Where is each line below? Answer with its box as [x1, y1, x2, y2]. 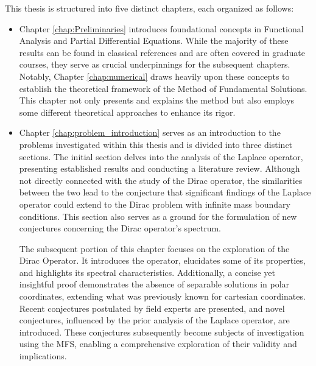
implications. [19, 350, 67, 362]
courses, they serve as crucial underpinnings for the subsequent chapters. [19, 58, 290, 71]
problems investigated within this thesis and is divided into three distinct [19, 138, 293, 150]
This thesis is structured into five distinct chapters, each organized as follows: [5, 2, 294, 14]
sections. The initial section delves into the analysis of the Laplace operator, [19, 150, 303, 163]
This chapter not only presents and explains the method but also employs [19, 94, 295, 107]
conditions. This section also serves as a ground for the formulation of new [19, 209, 297, 222]
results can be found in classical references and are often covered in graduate [19, 46, 306, 58]
